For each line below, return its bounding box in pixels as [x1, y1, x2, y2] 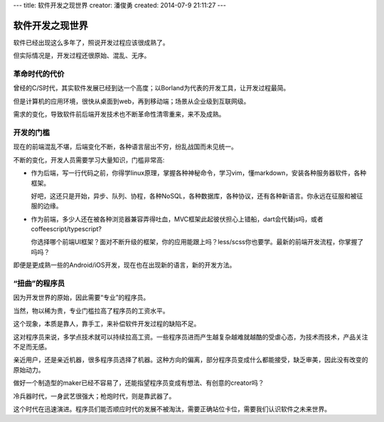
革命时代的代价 [13, 69, 65, 79]
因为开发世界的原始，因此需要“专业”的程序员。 [13, 293, 150, 302]
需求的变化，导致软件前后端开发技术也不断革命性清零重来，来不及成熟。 [13, 110, 225, 119]
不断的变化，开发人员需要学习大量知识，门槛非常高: [13, 155, 165, 164]
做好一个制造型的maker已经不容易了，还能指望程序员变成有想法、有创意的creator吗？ [13, 379, 265, 387]
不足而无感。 [13, 342, 51, 351]
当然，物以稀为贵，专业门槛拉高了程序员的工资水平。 [13, 306, 169, 315]
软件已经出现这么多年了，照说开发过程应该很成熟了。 [13, 38, 169, 46]
